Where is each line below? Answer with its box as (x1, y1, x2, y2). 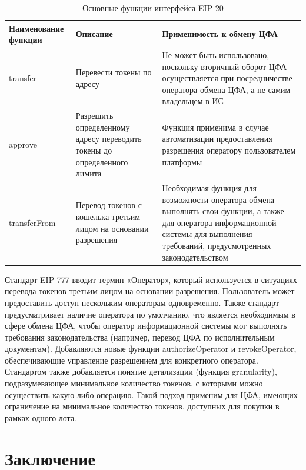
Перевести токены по (75, 66, 152, 78)
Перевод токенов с (75, 199, 142, 211)
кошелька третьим (75, 211, 141, 223)
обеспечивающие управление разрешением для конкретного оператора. (5, 354, 258, 366)
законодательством (162, 251, 228, 263)
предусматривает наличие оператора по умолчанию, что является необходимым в (5, 308, 295, 320)
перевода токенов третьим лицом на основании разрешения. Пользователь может (5, 285, 295, 297)
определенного (75, 155, 128, 168)
